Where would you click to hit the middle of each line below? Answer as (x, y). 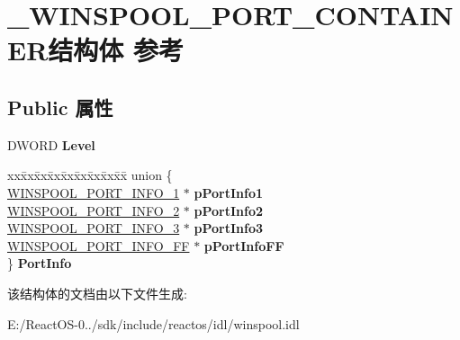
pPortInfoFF (244, 245)
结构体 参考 (116, 50)
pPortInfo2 (229, 210)
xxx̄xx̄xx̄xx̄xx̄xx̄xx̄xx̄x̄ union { (90, 175)
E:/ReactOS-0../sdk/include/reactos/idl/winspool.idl (153, 323)
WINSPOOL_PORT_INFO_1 (94, 192)
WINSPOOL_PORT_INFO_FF (99, 245)
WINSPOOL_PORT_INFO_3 (94, 228)
